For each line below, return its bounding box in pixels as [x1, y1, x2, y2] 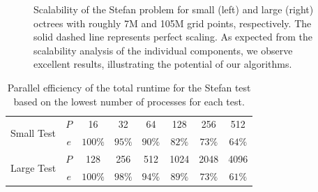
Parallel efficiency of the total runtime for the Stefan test [7, 80, 251, 94]
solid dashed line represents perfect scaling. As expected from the [33, 29, 312, 44]
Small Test [10, 125, 56, 140]
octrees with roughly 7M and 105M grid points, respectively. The [33, 15, 312, 30]
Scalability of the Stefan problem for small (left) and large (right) [33, 2, 314, 16]
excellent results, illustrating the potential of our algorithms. [33, 57, 292, 71]
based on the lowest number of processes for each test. [13, 94, 245, 108]
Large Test [10, 160, 56, 175]
